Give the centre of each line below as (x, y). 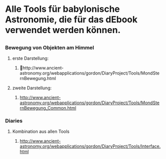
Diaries (14, 120)
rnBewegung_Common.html (48, 108)
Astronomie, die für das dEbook (71, 20)
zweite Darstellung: (32, 88)
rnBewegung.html (38, 78)
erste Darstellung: (30, 58)
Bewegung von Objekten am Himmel (50, 47)
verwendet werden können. (63, 30)
